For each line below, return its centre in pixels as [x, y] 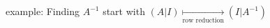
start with [124, 11]
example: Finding [43, 11]
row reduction [203, 21]
